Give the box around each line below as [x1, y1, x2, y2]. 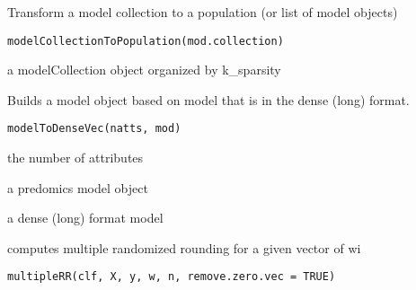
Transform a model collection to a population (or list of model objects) [7, 3, 398, 21]
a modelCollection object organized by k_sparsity [7, 60, 281, 79]
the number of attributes [7, 148, 144, 167]
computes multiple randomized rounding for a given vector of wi [7, 238, 361, 257]
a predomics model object [7, 178, 148, 197]
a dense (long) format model [7, 208, 164, 227]
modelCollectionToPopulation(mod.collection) [7, 34, 284, 48]
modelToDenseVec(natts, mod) [7, 122, 181, 136]
